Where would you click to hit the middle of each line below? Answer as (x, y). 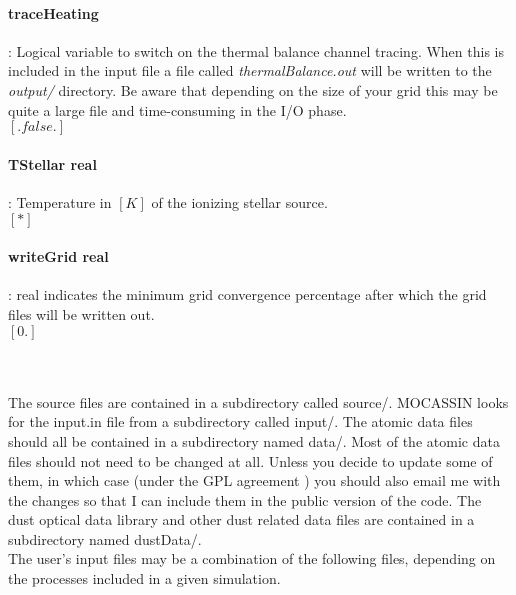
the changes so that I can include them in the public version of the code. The (245, 499)
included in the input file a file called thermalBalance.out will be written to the (250, 70)
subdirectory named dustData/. (105, 538)
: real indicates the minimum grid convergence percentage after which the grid (247, 294)
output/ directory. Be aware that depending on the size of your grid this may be (253, 89)
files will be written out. (81, 313)
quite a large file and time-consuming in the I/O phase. (177, 109)
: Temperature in (60, 201)
